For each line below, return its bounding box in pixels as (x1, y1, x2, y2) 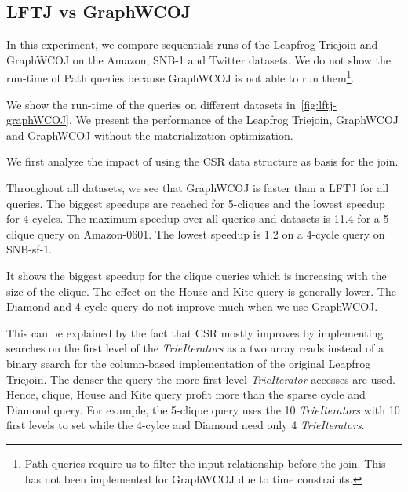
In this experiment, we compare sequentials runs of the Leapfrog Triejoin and (6, 36, 378, 53)
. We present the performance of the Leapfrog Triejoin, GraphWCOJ (68, 111, 399, 128)
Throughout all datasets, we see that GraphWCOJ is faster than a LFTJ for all (6, 180, 389, 196)
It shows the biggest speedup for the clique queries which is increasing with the (6, 267, 387, 283)
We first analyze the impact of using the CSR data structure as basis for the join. (6, 153, 399, 169)
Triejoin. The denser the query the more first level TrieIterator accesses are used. (6, 370, 395, 387)
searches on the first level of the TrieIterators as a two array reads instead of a (6, 340, 384, 356)
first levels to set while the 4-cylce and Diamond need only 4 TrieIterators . (6, 417, 365, 433)
